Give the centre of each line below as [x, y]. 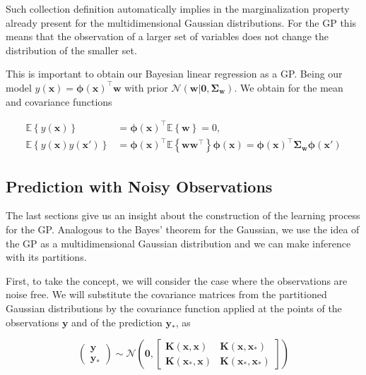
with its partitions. [46, 257]
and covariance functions [59, 101]
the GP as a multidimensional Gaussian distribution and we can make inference [178, 243]
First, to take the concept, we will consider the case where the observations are [177, 280]
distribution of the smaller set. [71, 50]
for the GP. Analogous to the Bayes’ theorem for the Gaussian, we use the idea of [183, 229]
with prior [146, 87]
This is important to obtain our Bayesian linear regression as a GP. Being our [174, 74]
